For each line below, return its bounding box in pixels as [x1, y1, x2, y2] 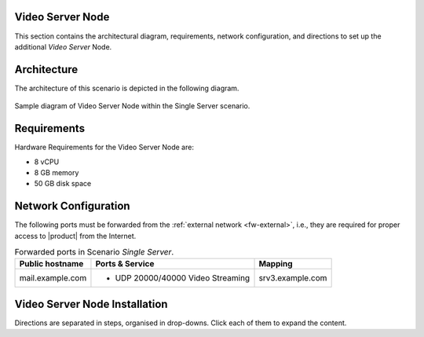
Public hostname [19, 258, 84, 269]
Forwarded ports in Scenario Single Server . [14, 247, 174, 258]
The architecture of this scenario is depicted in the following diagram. [14, 83, 239, 93]
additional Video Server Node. [14, 42, 112, 51]
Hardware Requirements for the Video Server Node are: [14, 142, 194, 152]
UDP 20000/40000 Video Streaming [115, 273, 250, 284]
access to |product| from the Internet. [14, 231, 137, 240]
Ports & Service [95, 258, 155, 269]
